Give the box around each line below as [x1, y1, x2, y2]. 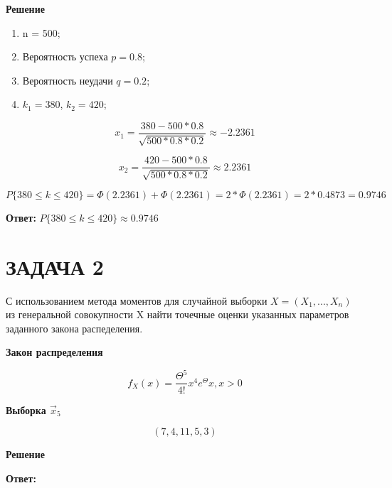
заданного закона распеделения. [6, 320, 143, 335]
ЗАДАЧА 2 [6, 251, 104, 281]
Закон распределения [6, 345, 103, 359]
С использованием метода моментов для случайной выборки [6, 293, 267, 308]
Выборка [6, 402, 46, 417]
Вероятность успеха [22, 49, 108, 64]
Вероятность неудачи [22, 72, 113, 87]
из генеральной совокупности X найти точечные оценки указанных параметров [6, 307, 349, 322]
